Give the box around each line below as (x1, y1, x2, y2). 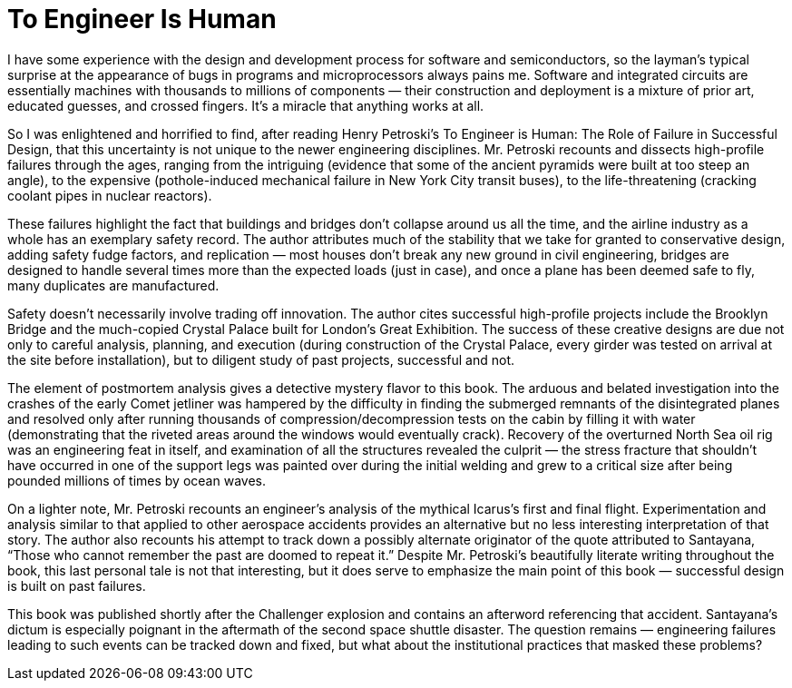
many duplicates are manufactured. (7, 277, 220, 293)
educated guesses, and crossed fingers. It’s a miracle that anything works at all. (7, 97, 484, 113)
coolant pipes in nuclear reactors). (7, 187, 212, 203)
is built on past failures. (7, 577, 146, 594)
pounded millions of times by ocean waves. (7, 472, 266, 488)
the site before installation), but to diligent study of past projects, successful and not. (7, 351, 515, 368)
